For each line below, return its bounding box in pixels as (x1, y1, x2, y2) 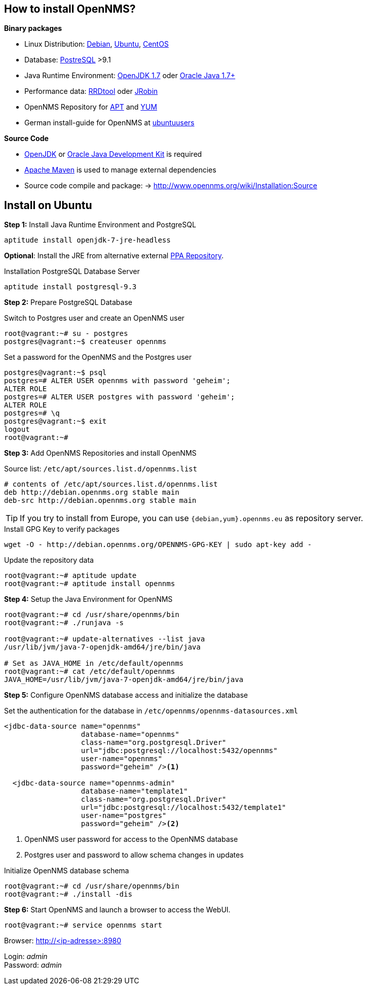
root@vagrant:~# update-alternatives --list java (4, 635, 205, 643)
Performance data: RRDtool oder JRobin (24, 87, 158, 96)
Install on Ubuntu (4, 198, 92, 212)
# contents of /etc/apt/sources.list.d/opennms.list (4, 480, 218, 489)
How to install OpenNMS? (4, 3, 136, 15)
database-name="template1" (81, 787, 188, 796)
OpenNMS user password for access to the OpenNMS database (24, 835, 238, 844)
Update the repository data (4, 556, 94, 565)
